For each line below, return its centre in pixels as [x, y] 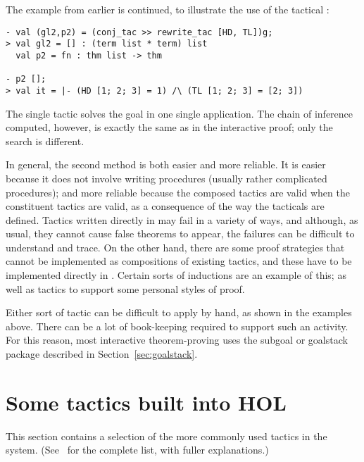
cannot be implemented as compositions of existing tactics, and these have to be [179, 261]
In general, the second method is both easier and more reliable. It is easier [166, 164]
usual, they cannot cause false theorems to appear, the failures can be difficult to [180, 233]
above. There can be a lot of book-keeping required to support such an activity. [177, 326]
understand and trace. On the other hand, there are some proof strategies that [175, 247]
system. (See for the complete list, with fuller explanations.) [137, 450]
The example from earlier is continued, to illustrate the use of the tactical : [168, 9]
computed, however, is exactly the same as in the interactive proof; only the [169, 127]
